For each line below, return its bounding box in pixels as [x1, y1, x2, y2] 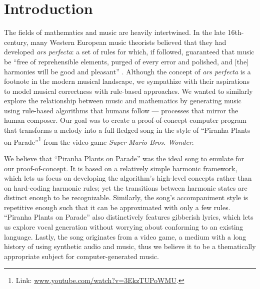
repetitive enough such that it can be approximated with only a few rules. [4, 202, 230, 212]
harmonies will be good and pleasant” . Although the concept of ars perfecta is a [4, 66, 251, 76]
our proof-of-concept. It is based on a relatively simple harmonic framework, [4, 163, 237, 173]
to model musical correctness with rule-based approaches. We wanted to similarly [4, 85, 253, 96]
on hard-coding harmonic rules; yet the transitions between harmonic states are [4, 182, 247, 193]
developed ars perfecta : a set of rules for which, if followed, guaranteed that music [4, 46, 254, 57]
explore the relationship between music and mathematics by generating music [4, 95, 241, 106]
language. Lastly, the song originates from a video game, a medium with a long [4, 231, 246, 242]
